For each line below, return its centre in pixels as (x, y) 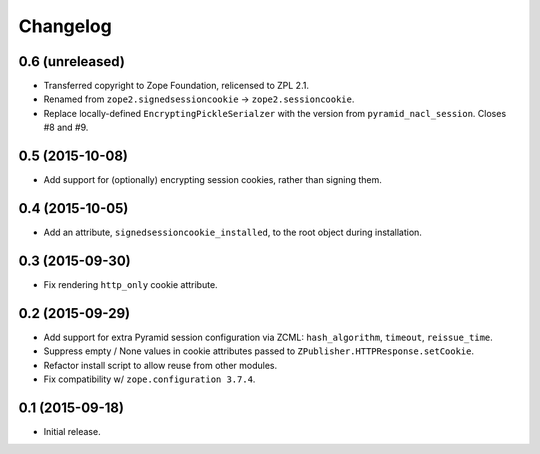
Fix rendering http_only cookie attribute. (131, 284)
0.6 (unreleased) (71, 61)
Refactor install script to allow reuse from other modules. (160, 365)
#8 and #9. (66, 127)
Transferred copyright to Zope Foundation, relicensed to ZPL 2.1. (176, 86)
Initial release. (72, 431)
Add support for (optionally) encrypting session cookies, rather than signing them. (212, 180)
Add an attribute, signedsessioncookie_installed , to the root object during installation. (232, 232)
